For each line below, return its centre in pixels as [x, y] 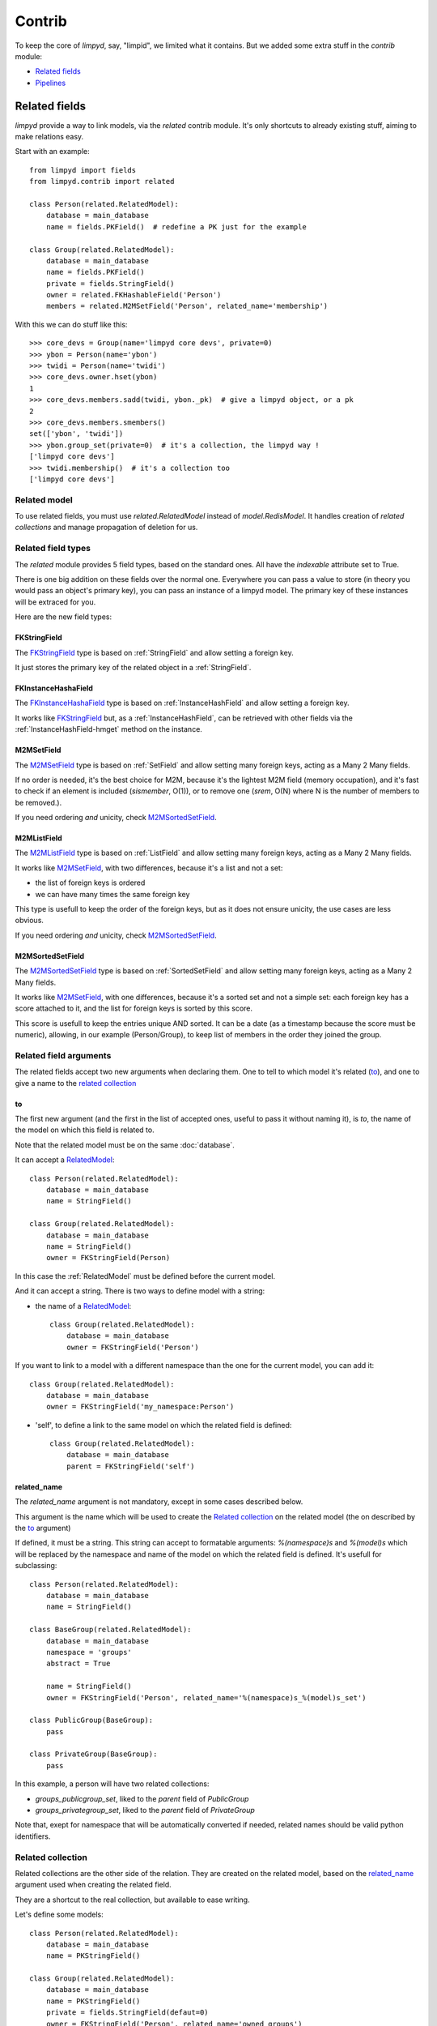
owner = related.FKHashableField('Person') [134, 295]
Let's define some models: [59, 1915]
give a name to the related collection [76, 1083]
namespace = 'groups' [89, 1652]
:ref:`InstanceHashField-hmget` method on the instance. [108, 729]
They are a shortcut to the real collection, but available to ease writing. [132, 1900]
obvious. [30, 921]
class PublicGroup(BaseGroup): [91, 1720]
